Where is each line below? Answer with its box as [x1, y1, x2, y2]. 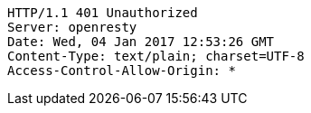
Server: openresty [7, 20, 137, 34]
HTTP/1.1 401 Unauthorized [7, 5, 198, 20]
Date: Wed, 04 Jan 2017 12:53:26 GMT [7, 34, 275, 49]
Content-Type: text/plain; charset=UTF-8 [7, 49, 305, 63]
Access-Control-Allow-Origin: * [7, 63, 236, 78]
